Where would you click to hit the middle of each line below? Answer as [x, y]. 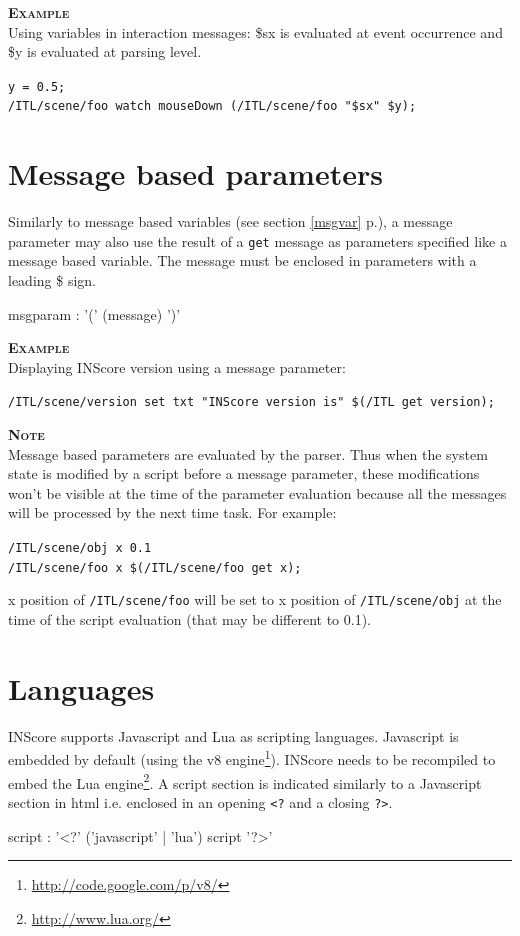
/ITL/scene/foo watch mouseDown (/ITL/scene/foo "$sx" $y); [212, 106]
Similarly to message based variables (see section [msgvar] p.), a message [230, 221]
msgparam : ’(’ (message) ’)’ [94, 313]
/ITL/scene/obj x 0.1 [80, 548]
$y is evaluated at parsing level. [105, 51]
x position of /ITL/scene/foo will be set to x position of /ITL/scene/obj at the [255, 599]
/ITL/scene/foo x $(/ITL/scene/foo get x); [155, 567]
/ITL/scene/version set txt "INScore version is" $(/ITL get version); [251, 402]
